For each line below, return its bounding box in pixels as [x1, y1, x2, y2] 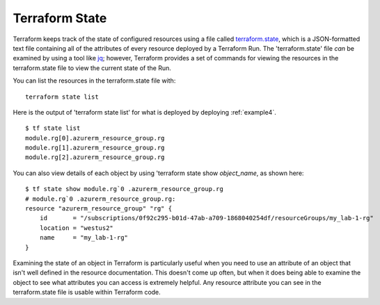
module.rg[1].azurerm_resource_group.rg [25, 144, 165, 152]
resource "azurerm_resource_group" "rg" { [25, 205, 173, 213]
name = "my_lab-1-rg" [39, 233, 129, 242]
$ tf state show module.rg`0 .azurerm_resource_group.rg [25, 185, 224, 193]
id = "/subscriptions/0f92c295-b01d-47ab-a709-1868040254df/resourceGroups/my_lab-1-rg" [39, 214, 374, 222]
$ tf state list [25, 124, 81, 132]
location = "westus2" [39, 224, 114, 232]
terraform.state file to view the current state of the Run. [13, 63, 172, 72]
